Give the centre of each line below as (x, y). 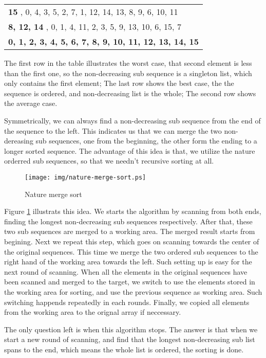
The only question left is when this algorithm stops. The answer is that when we (131, 329)
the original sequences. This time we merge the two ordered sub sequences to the (131, 251)
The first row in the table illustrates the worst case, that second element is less (128, 63)
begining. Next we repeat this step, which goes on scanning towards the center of (132, 241)
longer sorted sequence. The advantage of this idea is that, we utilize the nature (130, 150)
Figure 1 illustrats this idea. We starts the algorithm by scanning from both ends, (133, 211)
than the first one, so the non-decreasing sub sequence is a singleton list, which (128, 73)
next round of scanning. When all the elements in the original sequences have (126, 271)
